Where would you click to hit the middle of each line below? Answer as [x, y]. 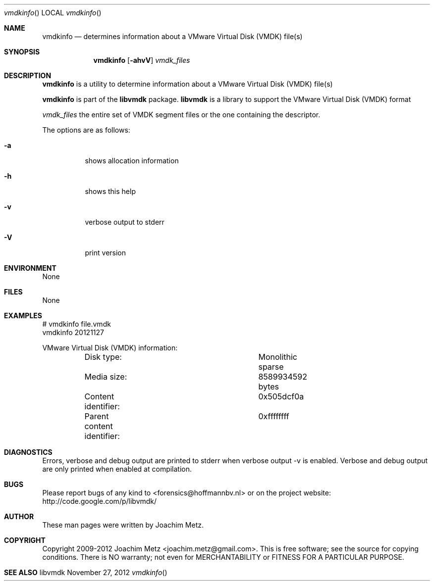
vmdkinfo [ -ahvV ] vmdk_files [142, 60]
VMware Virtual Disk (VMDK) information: [110, 348]
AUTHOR [19, 516]
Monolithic [278, 357]
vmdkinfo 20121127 [73, 332]
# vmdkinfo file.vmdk [77, 324]
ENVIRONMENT [30, 268]
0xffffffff [274, 416]
